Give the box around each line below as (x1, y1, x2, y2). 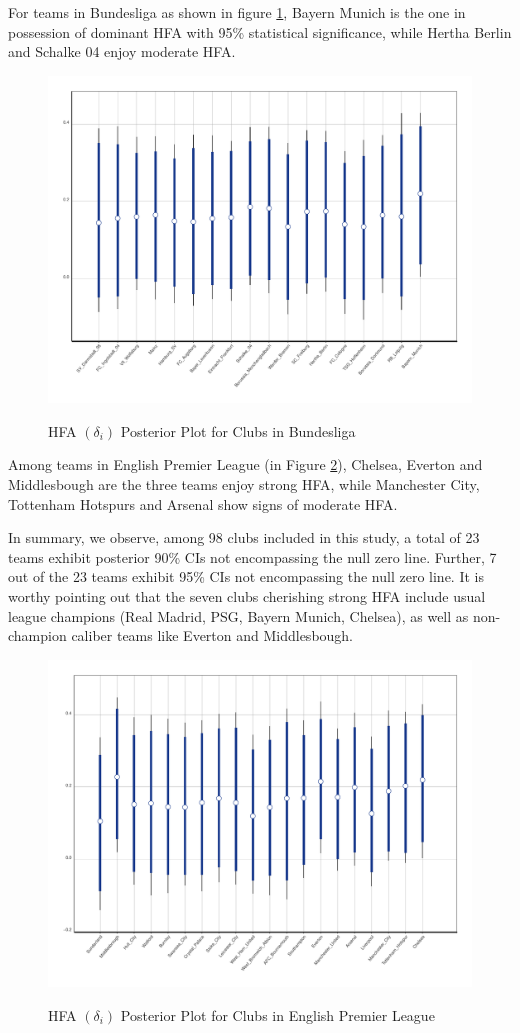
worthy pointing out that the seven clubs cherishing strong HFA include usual (8, 586, 486, 607)
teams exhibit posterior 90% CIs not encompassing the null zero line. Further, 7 (8, 546, 497, 567)
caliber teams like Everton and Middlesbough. (71, 625, 354, 646)
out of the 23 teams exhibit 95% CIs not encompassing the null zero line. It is (8, 566, 484, 587)
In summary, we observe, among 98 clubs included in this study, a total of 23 (8, 527, 480, 548)
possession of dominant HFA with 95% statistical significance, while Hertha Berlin (8, 21, 512, 42)
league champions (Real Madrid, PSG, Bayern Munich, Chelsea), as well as (8, 605, 469, 626)
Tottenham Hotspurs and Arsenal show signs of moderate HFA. (8, 493, 398, 514)
